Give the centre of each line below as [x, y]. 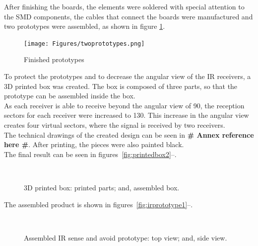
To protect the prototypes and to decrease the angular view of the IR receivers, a [128, 76]
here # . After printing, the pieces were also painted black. [94, 144]
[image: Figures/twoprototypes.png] [84, 43]
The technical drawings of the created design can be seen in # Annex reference [129, 134]
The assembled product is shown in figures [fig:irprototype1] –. [98, 204]
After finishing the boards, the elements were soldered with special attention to [124, 6]
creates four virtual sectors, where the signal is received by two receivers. [115, 125]
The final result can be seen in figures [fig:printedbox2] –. [90, 154]
